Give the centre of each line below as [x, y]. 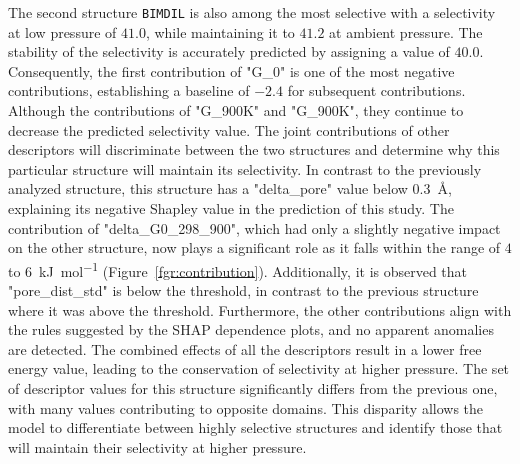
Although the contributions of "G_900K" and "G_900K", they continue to [236, 110]
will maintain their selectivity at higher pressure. [157, 446]
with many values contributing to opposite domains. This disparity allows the [246, 407]
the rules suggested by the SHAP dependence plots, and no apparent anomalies [251, 329]
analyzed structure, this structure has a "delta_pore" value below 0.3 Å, [230, 188]
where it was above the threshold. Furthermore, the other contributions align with [260, 309]
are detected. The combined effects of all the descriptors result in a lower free [245, 348]
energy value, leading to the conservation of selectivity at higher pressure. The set [259, 368]
